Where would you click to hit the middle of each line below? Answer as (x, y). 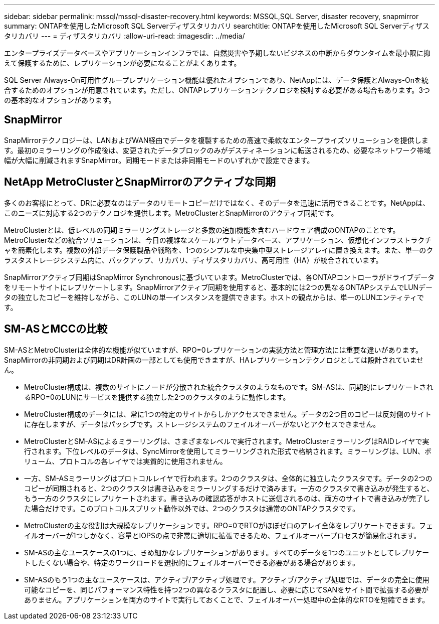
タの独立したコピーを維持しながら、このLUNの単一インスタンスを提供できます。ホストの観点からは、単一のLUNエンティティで (214, 297)
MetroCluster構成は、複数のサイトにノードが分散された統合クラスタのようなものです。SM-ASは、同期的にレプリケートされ (229, 387)
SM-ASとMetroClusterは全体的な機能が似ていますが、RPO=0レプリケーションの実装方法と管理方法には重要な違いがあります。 (213, 350)
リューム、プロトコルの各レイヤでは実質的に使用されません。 (126, 461)
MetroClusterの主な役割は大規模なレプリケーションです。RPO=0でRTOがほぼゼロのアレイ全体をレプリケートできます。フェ (229, 525)
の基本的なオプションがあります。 (60, 100)
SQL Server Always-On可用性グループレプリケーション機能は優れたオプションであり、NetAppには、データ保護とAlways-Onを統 (216, 80)
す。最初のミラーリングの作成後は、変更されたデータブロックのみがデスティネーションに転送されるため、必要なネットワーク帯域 (217, 150)
